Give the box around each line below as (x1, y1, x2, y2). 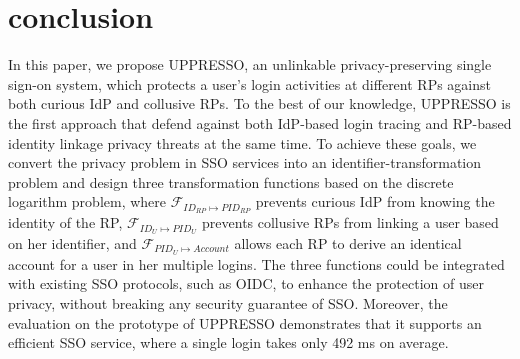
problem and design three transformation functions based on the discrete (8, 171, 454, 192)
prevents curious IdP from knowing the (255, 191, 495, 212)
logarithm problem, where (8, 191, 167, 212)
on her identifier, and (8, 233, 137, 253)
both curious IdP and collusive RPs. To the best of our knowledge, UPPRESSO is (8, 93, 511, 114)
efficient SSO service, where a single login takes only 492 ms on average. (8, 332, 449, 353)
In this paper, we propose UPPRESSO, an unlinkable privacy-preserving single (8, 54, 492, 75)
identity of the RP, (8, 212, 123, 233)
